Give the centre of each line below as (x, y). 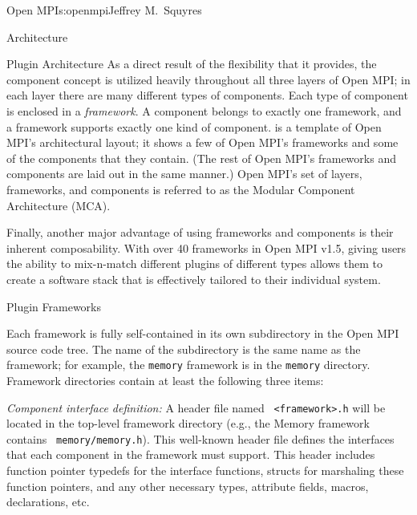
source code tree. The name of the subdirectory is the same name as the (184, 349)
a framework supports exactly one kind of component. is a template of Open (194, 126)
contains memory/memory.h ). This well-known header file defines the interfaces (200, 438)
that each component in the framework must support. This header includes (191, 454)
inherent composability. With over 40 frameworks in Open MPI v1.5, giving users (206, 247)
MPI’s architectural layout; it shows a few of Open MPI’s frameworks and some (202, 142)
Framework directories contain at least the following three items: (165, 380)
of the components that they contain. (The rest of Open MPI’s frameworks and (201, 158)
